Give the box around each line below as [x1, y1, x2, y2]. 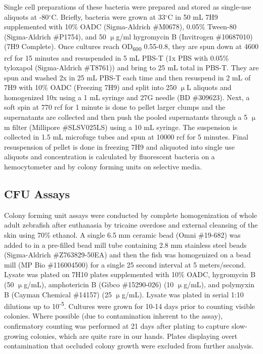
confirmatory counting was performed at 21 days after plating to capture [4, 321, 230, 331]
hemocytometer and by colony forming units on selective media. [4, 161, 202, 172]
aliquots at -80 [4, 11, 49, 22]
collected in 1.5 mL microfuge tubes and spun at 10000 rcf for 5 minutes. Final [4, 131, 248, 142]
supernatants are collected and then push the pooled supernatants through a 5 [4, 112, 248, 122]
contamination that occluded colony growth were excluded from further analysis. [4, 340, 254, 351]
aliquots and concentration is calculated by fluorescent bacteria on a [4, 151, 215, 162]
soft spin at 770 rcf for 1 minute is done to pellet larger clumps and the [4, 102, 226, 112]
